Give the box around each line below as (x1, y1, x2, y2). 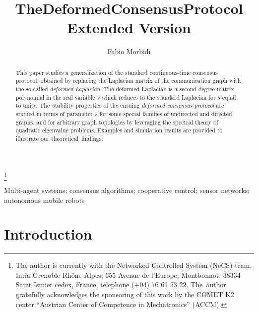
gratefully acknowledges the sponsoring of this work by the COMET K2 (15, 289, 234, 300)
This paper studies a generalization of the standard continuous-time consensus (15, 68, 218, 76)
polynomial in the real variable (15, 93, 95, 101)
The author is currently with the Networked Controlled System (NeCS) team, (15, 260, 252, 270)
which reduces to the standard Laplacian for (101, 93, 216, 101)
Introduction (4, 224, 92, 244)
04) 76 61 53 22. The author (139, 279, 226, 290)
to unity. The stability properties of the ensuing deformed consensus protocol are (15, 101, 224, 110)
